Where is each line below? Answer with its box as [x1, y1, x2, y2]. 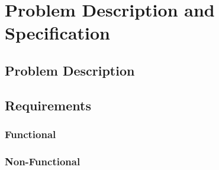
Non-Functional [5, 153, 80, 168]
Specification [5, 21, 110, 45]
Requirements [5, 96, 91, 114]
